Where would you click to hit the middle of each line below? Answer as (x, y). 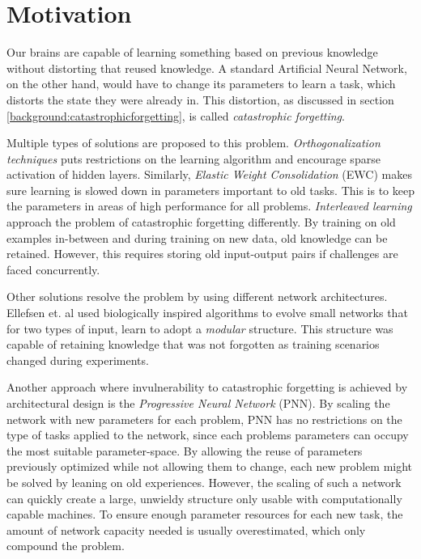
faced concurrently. (53, 269)
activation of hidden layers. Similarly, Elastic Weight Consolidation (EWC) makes (209, 174)
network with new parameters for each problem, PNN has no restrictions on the (204, 419)
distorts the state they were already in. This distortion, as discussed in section (200, 99)
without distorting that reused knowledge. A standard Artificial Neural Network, (207, 68)
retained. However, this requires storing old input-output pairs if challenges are (202, 254)
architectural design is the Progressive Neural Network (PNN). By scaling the (198, 403)
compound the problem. (66, 546)
